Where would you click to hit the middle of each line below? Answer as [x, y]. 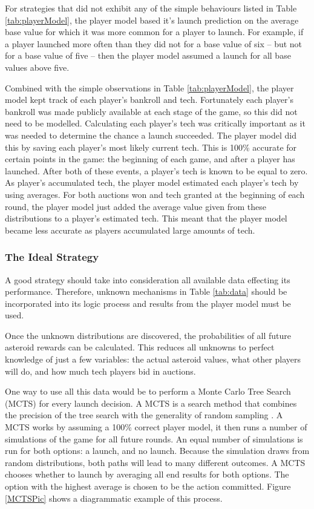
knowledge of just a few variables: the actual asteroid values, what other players [153, 359]
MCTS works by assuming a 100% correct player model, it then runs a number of [156, 427]
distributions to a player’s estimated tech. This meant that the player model [146, 218]
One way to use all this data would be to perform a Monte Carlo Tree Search [148, 391]
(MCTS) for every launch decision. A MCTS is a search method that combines [151, 403]
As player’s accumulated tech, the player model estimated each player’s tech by [152, 182]
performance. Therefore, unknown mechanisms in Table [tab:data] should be [146, 291]
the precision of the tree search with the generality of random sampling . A [144, 415]
